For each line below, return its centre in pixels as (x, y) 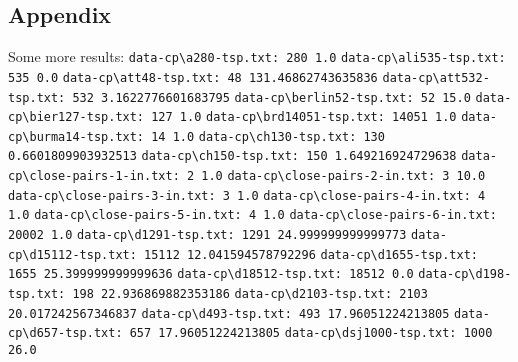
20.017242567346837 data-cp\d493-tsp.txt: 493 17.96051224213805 (229, 313)
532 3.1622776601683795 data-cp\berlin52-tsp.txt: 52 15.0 (271, 97)
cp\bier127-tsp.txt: (76, 117)
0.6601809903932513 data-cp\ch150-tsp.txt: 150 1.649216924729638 (232, 156)
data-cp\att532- (436, 77)
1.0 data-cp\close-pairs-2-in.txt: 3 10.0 (343, 176)
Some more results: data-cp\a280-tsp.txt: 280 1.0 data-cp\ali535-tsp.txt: (257, 56)
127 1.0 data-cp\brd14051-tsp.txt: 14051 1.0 (304, 117)
